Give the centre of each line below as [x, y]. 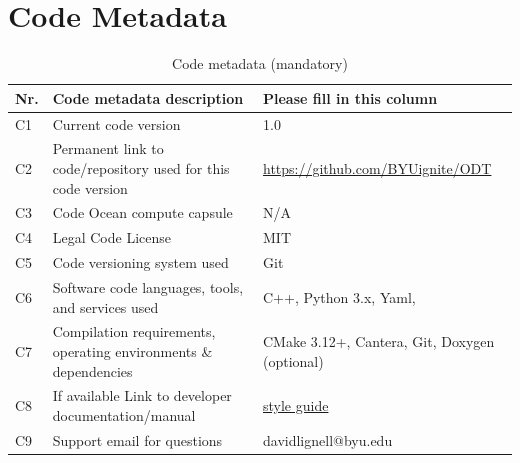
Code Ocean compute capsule [142, 212]
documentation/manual [124, 415]
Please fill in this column [350, 97]
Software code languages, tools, [148, 286]
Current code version [116, 123]
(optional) [293, 360]
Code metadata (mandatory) [260, 63]
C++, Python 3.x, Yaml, [339, 296]
